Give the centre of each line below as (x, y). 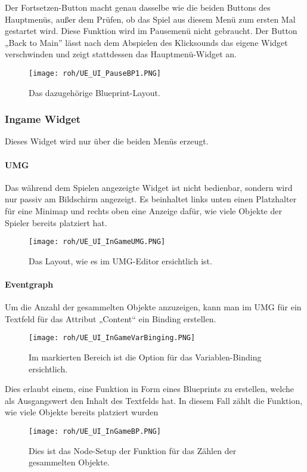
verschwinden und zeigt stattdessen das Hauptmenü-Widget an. (121, 54)
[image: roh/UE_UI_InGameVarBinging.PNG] (112, 338)
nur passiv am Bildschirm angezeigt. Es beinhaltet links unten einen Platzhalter (151, 199)
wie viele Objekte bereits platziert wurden (82, 412)
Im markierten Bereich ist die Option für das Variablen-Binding (145, 357)
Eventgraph (29, 284)
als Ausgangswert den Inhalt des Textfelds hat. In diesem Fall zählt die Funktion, (154, 400)
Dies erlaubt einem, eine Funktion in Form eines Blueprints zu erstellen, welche (149, 389)
